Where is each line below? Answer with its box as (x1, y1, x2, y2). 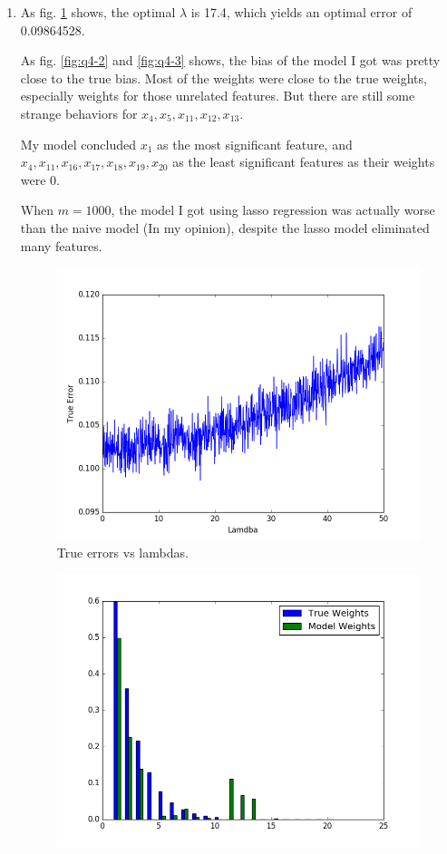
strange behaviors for (20, 103, 138, 122)
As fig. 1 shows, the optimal (20, 3, 176, 21)
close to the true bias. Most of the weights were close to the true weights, (20, 68, 427, 87)
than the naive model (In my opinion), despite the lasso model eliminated (20, 218, 430, 237)
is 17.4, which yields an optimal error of (190, 3, 413, 21)
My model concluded (20, 134, 136, 153)
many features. (20, 236, 102, 255)
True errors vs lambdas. (56, 542, 189, 561)
